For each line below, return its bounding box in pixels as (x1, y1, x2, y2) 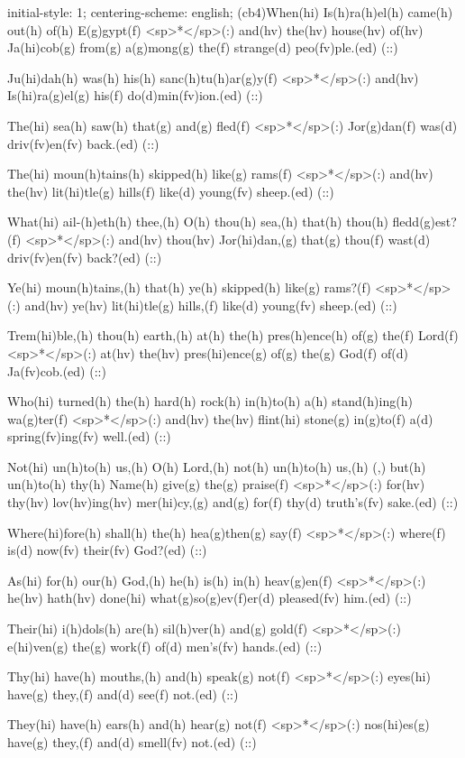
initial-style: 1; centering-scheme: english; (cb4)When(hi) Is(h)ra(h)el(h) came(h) (7, 3, 453, 21)
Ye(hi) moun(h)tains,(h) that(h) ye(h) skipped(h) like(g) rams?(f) (7, 278, 371, 297)
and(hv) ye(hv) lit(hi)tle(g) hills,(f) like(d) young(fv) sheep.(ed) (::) (24, 295, 397, 314)
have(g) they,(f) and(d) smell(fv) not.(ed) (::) (7, 733, 257, 751)
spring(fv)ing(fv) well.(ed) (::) (7, 427, 171, 446)
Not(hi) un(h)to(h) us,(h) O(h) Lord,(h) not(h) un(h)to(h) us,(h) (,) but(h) (7, 457, 426, 476)
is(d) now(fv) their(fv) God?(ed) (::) (7, 541, 207, 559)
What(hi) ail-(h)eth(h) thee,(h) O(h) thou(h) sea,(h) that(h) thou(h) (7, 212, 388, 231)
